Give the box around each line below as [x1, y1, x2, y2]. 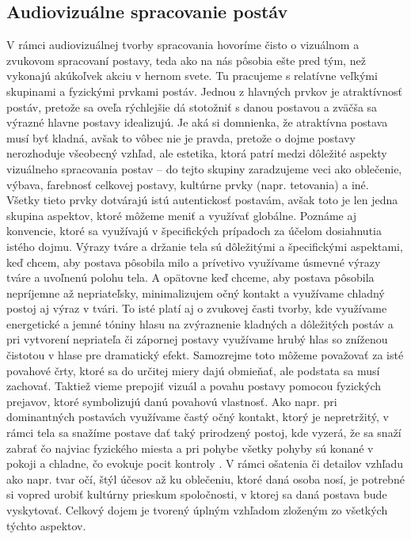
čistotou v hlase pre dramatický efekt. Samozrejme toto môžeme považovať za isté [6, 347, 404, 363]
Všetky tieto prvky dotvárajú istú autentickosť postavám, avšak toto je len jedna [6, 192, 398, 208]
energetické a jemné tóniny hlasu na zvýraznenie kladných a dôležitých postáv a [6, 315, 394, 332]
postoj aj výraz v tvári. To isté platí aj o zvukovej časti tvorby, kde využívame [6, 300, 387, 317]
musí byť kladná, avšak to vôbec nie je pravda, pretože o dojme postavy [6, 129, 356, 146]
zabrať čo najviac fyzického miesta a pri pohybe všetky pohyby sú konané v [6, 439, 374, 456]
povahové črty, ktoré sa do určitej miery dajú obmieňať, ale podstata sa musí [6, 362, 380, 378]
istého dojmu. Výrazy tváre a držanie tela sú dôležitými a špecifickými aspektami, [6, 237, 403, 254]
